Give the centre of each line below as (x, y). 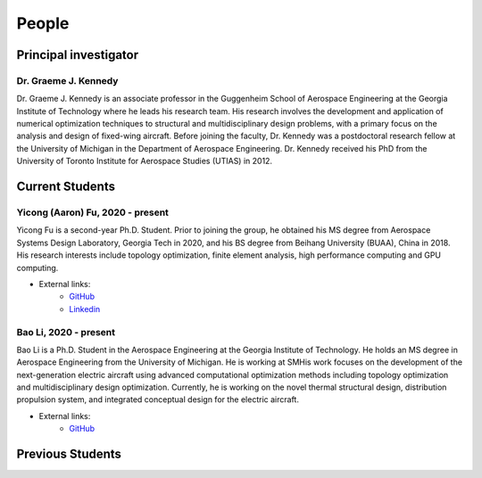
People (43, 23)
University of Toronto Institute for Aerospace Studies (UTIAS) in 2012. (144, 161)
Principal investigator (78, 55)
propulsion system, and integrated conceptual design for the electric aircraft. (158, 400)
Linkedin (85, 309)
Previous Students (69, 454)
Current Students (66, 187)
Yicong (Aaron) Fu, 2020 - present (93, 212)
